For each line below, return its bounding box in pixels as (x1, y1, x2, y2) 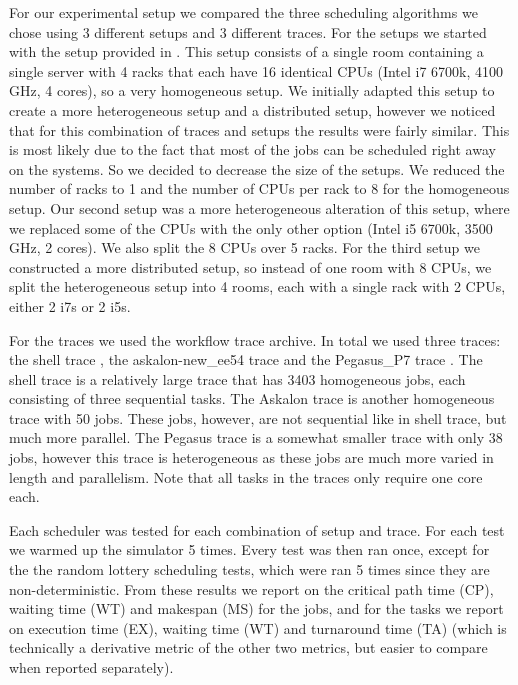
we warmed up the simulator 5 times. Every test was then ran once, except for (9, 539, 490, 560)
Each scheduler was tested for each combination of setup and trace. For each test (9, 519, 505, 540)
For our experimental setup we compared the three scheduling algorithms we (9, 2, 478, 22)
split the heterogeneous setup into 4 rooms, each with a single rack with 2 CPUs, (9, 276, 506, 297)
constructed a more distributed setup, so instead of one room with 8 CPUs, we (9, 256, 492, 277)
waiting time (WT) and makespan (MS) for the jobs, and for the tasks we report (9, 598, 504, 619)
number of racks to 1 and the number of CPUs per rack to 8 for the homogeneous (9, 178, 510, 199)
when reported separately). (9, 657, 174, 677)
